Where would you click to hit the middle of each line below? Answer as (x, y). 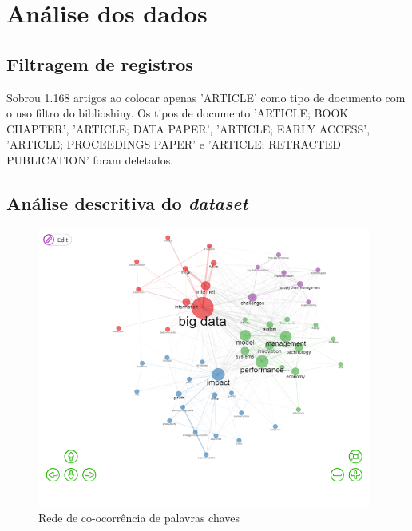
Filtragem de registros (100, 63)
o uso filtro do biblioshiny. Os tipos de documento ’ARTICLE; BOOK (178, 113)
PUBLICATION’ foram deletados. (90, 159)
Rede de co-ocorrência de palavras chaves (139, 518)
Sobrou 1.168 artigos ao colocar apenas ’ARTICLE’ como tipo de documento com (206, 97)
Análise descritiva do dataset (127, 202)
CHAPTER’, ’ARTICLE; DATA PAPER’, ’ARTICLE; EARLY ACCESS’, (188, 128)
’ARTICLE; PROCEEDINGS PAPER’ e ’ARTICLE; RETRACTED (174, 144)
